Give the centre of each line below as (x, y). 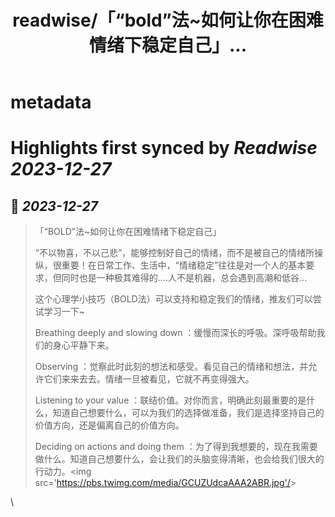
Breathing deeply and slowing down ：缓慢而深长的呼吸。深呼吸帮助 (175, 333)
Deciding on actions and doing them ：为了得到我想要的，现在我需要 (176, 447)
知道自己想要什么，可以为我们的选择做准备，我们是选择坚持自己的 (188, 413)
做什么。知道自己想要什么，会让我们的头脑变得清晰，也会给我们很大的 (179, 459)
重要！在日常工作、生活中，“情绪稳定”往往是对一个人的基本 (184, 265)
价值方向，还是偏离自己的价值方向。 (109, 425)
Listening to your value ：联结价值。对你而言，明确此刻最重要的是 (170, 400)
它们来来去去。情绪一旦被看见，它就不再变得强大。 (149, 379)
